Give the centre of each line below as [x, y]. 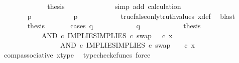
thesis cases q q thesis [114, 26]
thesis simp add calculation [114, 6]
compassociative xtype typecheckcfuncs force [77, 54]
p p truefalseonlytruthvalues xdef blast [131, 16]
